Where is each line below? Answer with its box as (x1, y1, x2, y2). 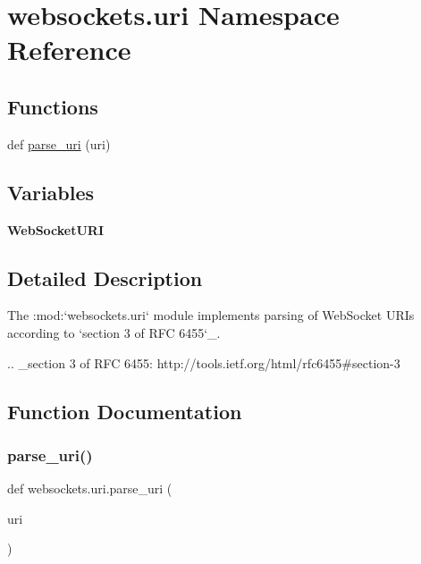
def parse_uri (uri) (7, 134, 111, 153)
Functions (7, 92, 98, 120)
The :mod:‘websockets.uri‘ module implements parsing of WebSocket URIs (7, 306, 415, 324)
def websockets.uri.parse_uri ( (7, 479, 173, 498)
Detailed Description (7, 264, 203, 291)
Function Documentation (7, 397, 242, 425)
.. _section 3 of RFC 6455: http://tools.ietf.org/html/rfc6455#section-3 (7, 353, 400, 372)
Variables (7, 178, 95, 206)
